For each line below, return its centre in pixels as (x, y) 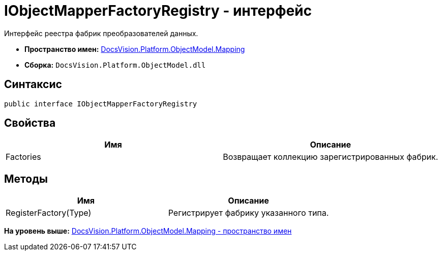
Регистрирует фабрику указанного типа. (248, 213)
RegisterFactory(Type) (49, 213)
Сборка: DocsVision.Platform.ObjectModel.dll (115, 65)
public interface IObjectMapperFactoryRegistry (101, 104)
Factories (23, 157)
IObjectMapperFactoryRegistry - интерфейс (158, 11)
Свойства (30, 123)
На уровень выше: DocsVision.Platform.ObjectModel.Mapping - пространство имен (148, 231)
